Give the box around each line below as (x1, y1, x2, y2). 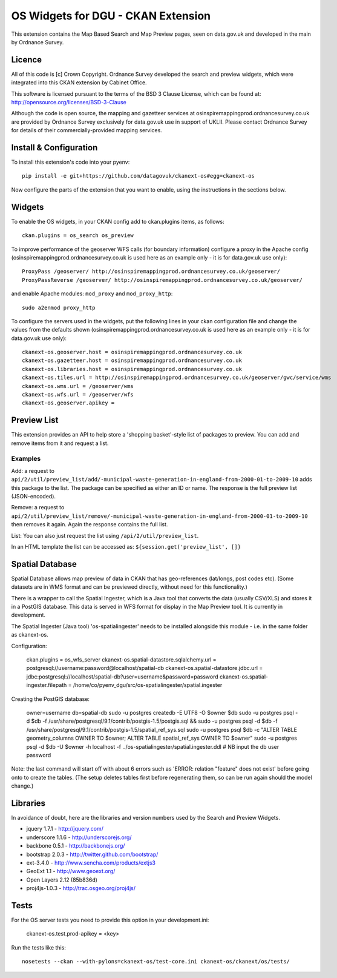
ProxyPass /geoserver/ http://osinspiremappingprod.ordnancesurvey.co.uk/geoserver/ (22, 268, 281, 275)
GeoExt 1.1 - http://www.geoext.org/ (26, 868, 116, 875)
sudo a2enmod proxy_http (22, 304, 96, 311)
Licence (11, 55, 42, 65)
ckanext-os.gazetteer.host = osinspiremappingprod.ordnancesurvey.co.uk (22, 357, 242, 364)
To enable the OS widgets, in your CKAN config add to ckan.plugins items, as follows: (11, 218, 224, 225)
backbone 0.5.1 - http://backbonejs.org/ (26, 842, 125, 849)
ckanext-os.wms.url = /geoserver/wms (22, 383, 134, 389)
